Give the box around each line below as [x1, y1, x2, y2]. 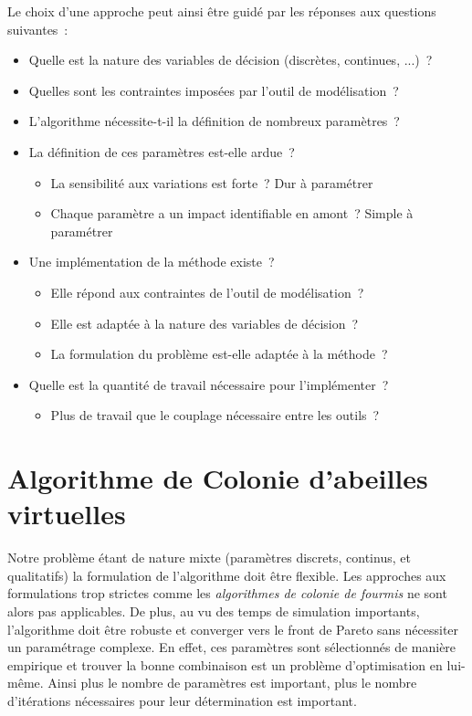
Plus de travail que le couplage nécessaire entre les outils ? [50, 405, 380, 425]
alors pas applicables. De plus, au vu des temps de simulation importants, [7, 602, 420, 620]
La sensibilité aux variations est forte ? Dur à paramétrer [50, 173, 373, 192]
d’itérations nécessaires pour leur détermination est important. [7, 690, 357, 710]
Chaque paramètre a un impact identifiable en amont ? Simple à [50, 204, 414, 223]
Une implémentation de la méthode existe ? [28, 252, 275, 271]
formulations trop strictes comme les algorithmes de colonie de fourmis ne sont [7, 584, 447, 603]
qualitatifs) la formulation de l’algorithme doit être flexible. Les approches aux [7, 565, 446, 584]
